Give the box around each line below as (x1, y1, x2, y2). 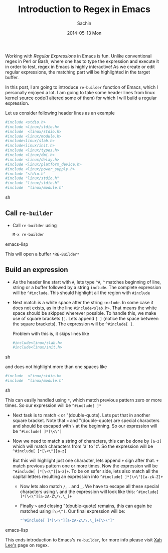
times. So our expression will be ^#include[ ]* (5, 402, 102, 408)
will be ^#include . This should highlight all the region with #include (12, 290, 150, 296)
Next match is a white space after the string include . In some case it (12, 299, 154, 305)
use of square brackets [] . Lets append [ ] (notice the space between (12, 315, 159, 321)
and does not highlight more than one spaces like (5, 364, 107, 370)
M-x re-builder (12, 232, 45, 237)
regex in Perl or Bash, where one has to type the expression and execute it (5, 58, 159, 64)
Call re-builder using (12, 222, 57, 228)
